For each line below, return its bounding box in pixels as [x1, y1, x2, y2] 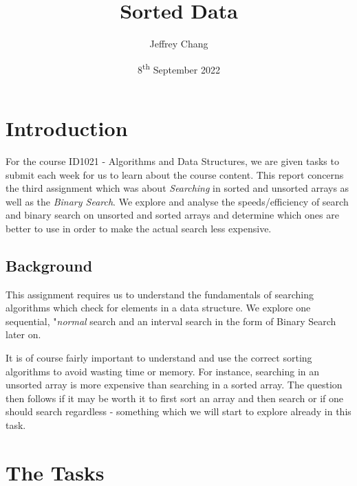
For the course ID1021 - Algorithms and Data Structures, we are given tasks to [6, 153, 339, 168]
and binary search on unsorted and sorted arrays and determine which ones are [6, 208, 339, 222]
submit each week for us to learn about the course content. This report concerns [6, 167, 344, 181]
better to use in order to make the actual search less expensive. [6, 221, 272, 235]
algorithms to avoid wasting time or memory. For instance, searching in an [6, 364, 320, 378]
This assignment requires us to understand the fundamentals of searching [6, 287, 314, 301]
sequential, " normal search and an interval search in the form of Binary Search [6, 313, 336, 328]
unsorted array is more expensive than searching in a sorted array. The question [6, 377, 343, 392]
